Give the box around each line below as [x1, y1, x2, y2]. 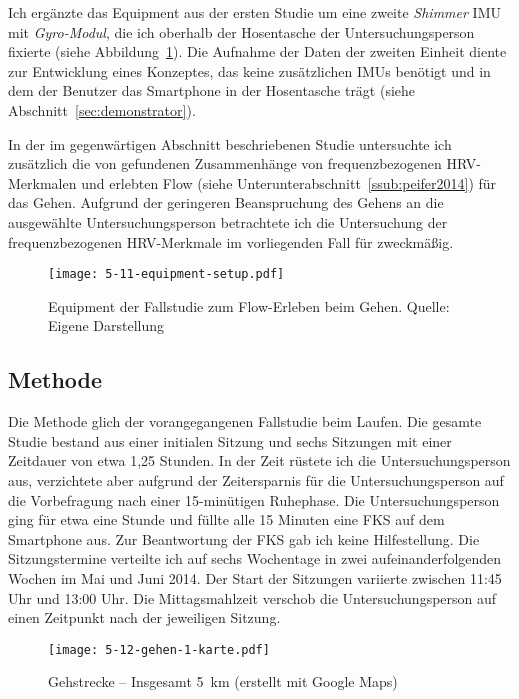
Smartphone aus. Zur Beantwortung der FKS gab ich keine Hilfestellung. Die [8, 528, 480, 549]
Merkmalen [8, 172, 77, 193]
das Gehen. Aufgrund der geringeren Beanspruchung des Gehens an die [8, 192, 444, 213]
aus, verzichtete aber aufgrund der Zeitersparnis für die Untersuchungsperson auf [8, 469, 504, 490]
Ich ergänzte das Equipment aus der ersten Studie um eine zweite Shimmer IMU [8, 2, 501, 22]
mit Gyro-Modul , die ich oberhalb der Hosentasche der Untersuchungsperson [8, 21, 475, 42]
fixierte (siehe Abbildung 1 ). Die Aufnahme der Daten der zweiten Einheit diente [8, 41, 507, 62]
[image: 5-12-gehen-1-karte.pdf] [48, 642, 270, 657]
